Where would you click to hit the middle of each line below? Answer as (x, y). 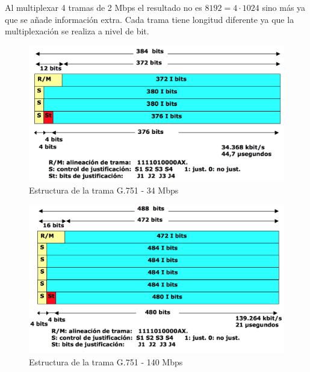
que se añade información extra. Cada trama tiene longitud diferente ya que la (150, 19)
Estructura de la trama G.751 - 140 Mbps (106, 361)
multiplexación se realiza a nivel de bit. (77, 31)
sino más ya (284, 7)
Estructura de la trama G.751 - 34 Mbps (104, 190)
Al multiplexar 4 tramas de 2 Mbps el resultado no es (104, 7)
